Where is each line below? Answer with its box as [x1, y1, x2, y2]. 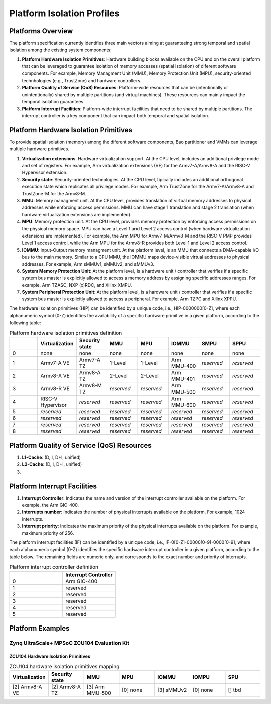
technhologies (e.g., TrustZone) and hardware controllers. [22, 77, 142, 84]
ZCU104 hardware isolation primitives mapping [9, 663, 120, 670]
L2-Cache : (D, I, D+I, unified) [22, 461, 82, 467]
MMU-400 [171, 363, 196, 370]
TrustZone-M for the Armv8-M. [22, 190, 86, 196]
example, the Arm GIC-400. [22, 502, 79, 508]
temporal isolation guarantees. [22, 99, 85, 105]
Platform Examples [9, 624, 70, 633]
